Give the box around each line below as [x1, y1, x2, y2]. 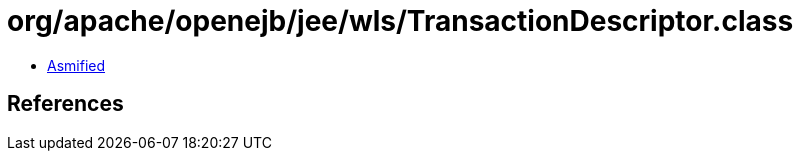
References [7, 91, 124, 117]
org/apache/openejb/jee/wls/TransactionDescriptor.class [7, 4, 794, 38]
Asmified [47, 56, 106, 74]
